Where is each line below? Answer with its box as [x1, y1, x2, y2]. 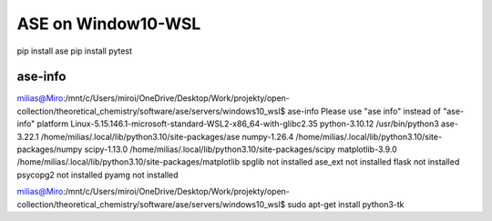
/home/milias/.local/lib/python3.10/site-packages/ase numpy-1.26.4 [40, 131, 294, 142]
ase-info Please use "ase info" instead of [287, 105, 442, 116]
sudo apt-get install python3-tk [287, 198, 405, 209]
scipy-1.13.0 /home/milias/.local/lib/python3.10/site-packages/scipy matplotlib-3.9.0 [84, 144, 398, 155]
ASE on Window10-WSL [16, 14, 201, 34]
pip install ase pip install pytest [16, 45, 132, 56]
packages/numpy [16, 144, 83, 155]
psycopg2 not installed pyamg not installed [16, 169, 179, 180]
